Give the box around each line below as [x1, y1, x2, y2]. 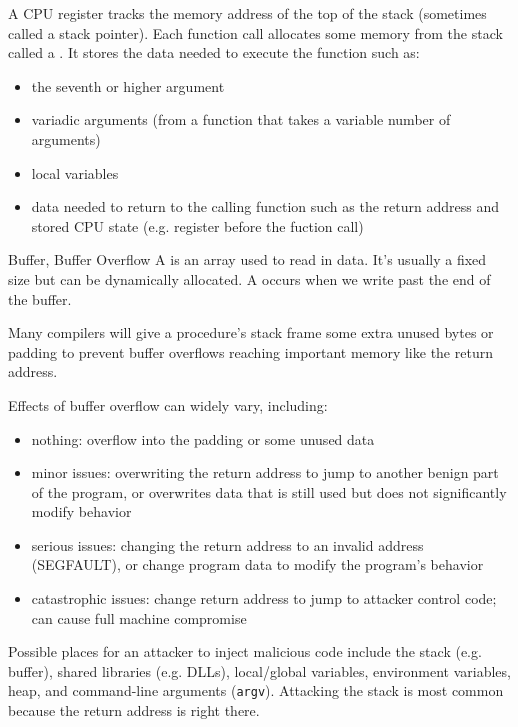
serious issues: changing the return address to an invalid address [31, 534, 424, 555]
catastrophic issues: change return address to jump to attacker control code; [31, 588, 497, 609]
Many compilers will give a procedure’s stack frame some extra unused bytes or [8, 322, 494, 343]
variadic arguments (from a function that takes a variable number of [31, 109, 451, 130]
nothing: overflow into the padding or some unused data [31, 428, 375, 449]
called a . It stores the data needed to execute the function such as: [8, 42, 420, 63]
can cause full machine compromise [31, 607, 247, 628]
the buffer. [8, 288, 72, 309]
